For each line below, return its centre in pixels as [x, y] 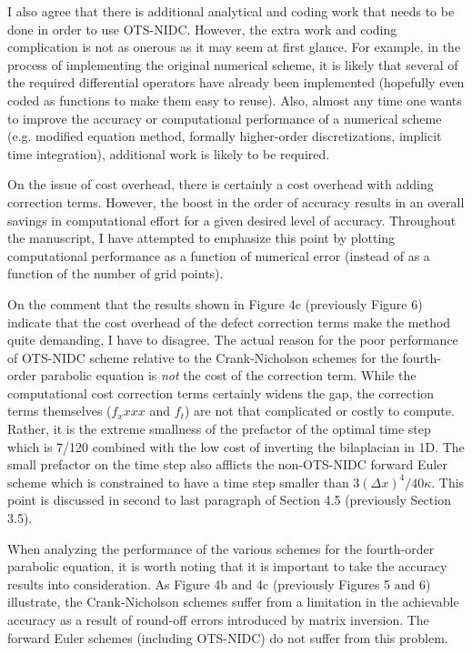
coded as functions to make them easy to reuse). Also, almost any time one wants [235, 100]
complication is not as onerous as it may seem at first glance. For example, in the [234, 47]
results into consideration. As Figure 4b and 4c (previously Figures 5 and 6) [219, 584]
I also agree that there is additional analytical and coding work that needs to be [231, 11]
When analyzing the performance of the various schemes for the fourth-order [221, 548]
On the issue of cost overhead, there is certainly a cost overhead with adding [221, 184]
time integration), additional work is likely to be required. [169, 153]
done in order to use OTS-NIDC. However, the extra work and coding [202, 29]
